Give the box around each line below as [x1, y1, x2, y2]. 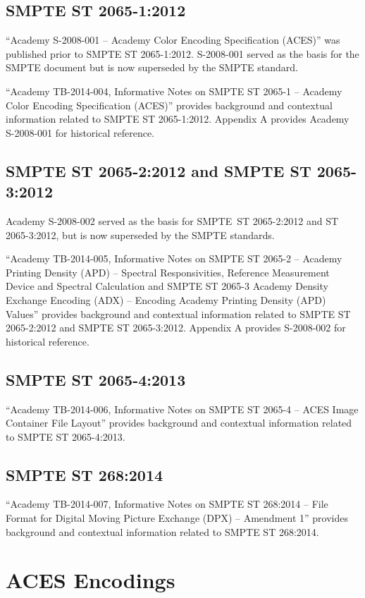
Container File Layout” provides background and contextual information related [6, 415, 352, 430]
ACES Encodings [6, 566, 175, 594]
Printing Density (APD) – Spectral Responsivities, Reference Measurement [6, 264, 330, 279]
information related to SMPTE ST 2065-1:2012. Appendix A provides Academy [6, 111, 349, 126]
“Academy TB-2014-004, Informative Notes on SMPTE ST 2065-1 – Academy [6, 83, 342, 98]
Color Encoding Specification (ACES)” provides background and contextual [6, 97, 333, 112]
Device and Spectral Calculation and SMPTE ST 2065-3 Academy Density [6, 279, 328, 293]
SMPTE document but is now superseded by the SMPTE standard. [6, 60, 298, 75]
